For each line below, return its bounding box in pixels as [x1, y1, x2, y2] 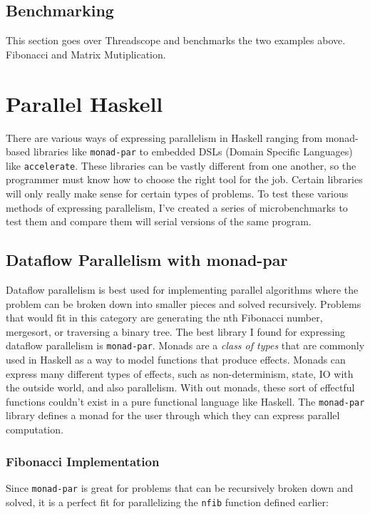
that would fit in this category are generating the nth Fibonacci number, [6, 310, 323, 325]
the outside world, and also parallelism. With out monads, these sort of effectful [6, 380, 355, 395]
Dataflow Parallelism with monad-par [6, 249, 288, 271]
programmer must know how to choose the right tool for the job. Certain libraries [6, 172, 363, 187]
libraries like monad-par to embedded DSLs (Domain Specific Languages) [33, 144, 353, 159]
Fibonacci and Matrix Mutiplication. [6, 46, 166, 61]
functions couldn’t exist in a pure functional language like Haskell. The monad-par [6, 394, 365, 408]
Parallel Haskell [6, 88, 163, 118]
